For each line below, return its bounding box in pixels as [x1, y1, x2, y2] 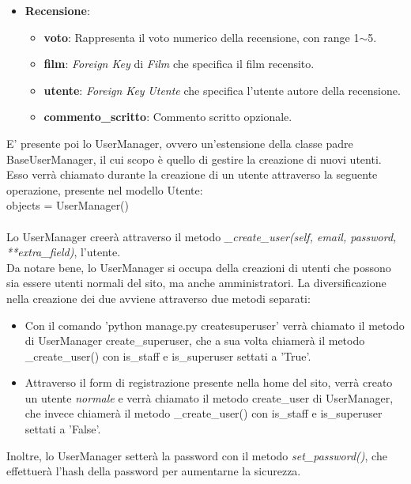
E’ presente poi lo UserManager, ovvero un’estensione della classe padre [6, 134, 353, 151]
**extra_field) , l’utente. [6, 244, 121, 260]
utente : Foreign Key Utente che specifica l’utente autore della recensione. [43, 81, 401, 98]
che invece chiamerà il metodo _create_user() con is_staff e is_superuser [25, 405, 383, 422]
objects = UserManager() [6, 197, 130, 214]
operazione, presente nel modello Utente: [6, 181, 203, 198]
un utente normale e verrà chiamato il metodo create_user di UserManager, [25, 389, 394, 406]
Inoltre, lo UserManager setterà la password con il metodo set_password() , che [6, 447, 387, 463]
